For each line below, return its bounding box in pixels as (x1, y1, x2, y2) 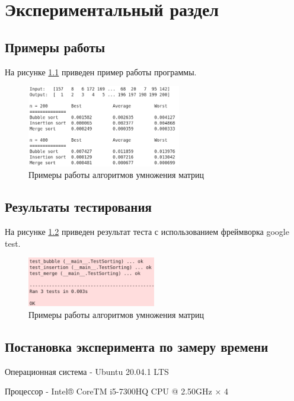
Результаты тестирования (5, 198, 152, 216)
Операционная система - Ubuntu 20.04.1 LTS (5, 365, 169, 377)
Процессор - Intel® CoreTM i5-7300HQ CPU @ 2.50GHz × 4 (5, 385, 229, 397)
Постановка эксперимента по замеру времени (5, 337, 269, 355)
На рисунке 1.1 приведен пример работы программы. (5, 65, 197, 78)
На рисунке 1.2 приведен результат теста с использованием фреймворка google (5, 225, 289, 238)
